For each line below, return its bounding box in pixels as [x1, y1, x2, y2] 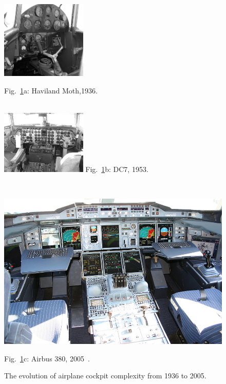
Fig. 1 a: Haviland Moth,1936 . [4, 85, 98, 95]
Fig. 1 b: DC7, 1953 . [85, 164, 148, 175]
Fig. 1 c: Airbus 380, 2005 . [4, 353, 90, 363]
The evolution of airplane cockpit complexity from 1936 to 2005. [4, 370, 206, 381]
